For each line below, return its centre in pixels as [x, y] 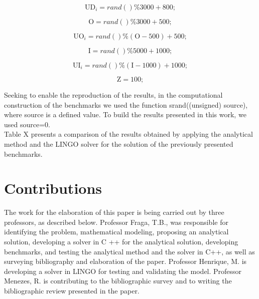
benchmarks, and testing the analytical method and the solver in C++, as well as [129, 251]
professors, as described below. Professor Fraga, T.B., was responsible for [116, 222]
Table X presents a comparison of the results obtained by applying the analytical [128, 134]
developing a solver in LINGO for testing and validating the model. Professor [123, 271]
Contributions [53, 188]
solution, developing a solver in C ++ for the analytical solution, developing [121, 242]
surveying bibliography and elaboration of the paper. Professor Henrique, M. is [125, 261]
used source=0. [27, 124]
